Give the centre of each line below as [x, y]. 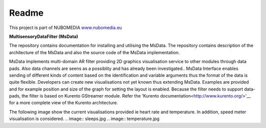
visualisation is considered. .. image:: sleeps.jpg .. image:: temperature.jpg [84, 119]
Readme [26, 13]
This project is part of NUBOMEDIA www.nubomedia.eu [66, 28]
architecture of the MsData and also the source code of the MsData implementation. [94, 52]
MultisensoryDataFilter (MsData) [44, 36]
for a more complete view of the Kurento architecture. [64, 103]
